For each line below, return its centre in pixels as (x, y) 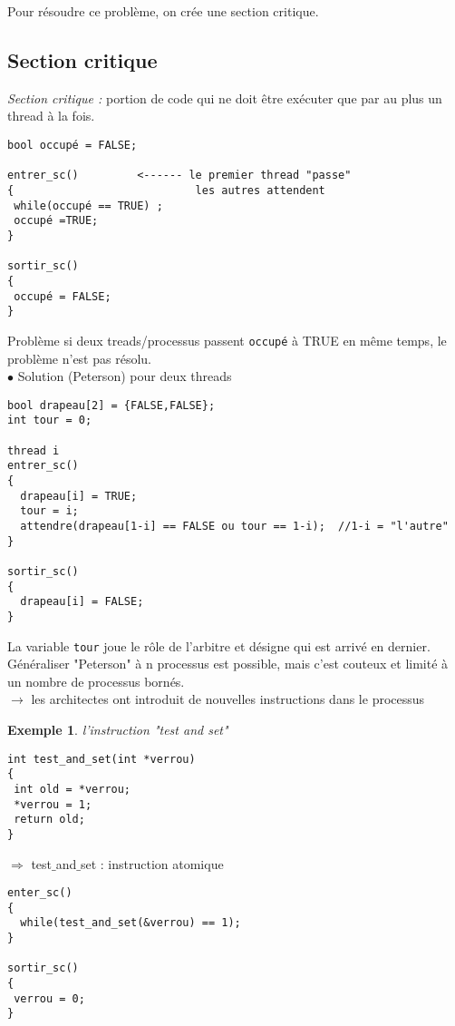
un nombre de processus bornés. (96, 681)
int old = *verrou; (73, 789)
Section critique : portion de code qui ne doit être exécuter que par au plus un (225, 98)
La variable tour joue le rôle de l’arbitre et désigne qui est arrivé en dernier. (219, 645)
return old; (49, 820)
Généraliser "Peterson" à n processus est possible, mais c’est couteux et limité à (228, 664)
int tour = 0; (50, 420)
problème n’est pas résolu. (79, 358)
